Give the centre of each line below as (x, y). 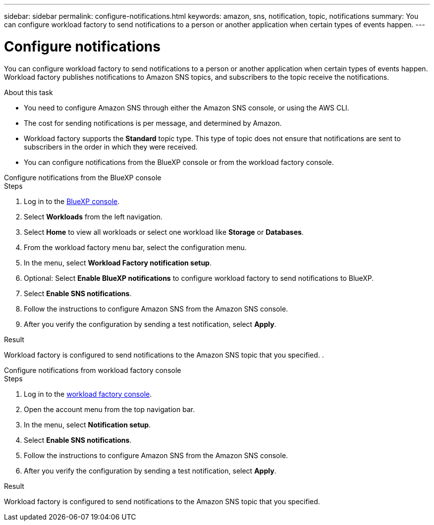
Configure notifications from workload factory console (93, 370)
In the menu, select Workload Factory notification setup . (118, 262)
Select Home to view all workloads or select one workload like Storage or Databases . (164, 232)
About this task (28, 92)
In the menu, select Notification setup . (87, 424)
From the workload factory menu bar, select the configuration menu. (135, 247)
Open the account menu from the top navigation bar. (109, 409)
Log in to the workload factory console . (88, 394)
